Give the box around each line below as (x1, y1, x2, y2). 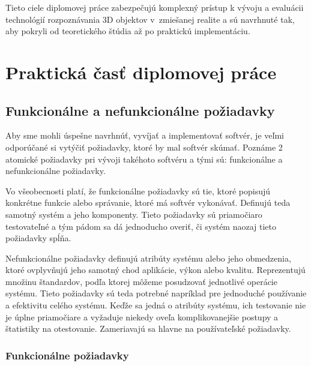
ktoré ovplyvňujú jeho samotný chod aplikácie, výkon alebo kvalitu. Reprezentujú (5, 263, 306, 276)
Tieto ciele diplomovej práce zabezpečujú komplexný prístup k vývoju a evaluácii (5, 1, 304, 13)
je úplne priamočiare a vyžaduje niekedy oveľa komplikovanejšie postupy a (5, 310, 279, 323)
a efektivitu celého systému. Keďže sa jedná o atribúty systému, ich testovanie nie (5, 299, 306, 311)
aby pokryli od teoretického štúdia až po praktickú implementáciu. (5, 25, 250, 37)
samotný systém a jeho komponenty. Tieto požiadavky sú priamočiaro (5, 208, 262, 220)
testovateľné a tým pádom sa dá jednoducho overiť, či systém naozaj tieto (5, 220, 277, 232)
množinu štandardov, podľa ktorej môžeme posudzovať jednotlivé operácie (5, 275, 277, 287)
